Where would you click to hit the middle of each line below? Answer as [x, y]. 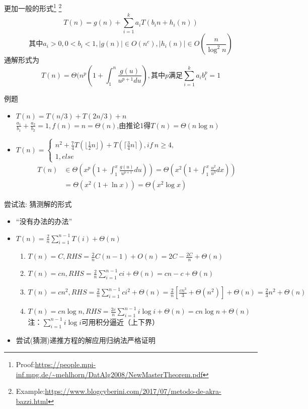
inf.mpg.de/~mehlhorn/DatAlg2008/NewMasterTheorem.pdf [109, 374]
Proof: [25, 364]
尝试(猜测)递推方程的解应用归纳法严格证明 [86, 340]
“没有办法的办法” [44, 221]
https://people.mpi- [65, 364]
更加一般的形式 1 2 [33, 7]
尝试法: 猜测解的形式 [38, 204]
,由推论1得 [134, 125]
